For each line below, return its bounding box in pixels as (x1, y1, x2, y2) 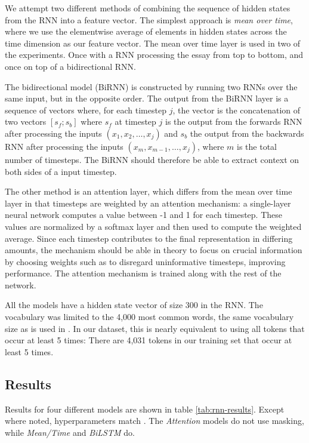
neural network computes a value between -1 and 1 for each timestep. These (5, 208, 282, 221)
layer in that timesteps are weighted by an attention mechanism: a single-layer (5, 196, 291, 209)
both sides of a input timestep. (5, 165, 117, 177)
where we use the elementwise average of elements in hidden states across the (5, 25, 287, 38)
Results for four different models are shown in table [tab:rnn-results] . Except (5, 402, 285, 415)
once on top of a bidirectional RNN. (5, 60, 136, 72)
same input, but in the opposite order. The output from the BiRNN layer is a (5, 92, 289, 104)
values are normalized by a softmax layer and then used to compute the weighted (5, 220, 302, 232)
